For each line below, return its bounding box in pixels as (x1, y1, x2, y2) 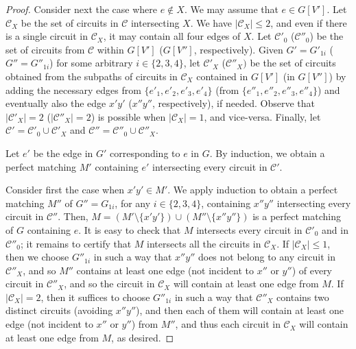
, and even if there (270, 15, 347, 29)
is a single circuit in (5, 29, 88, 43)
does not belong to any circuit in (198, 250, 335, 264)
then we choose (5, 250, 69, 264)
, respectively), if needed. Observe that (152, 96, 315, 110)
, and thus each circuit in (175, 317, 281, 331)
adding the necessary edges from (5, 82, 141, 97)
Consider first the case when (5, 182, 124, 197)
